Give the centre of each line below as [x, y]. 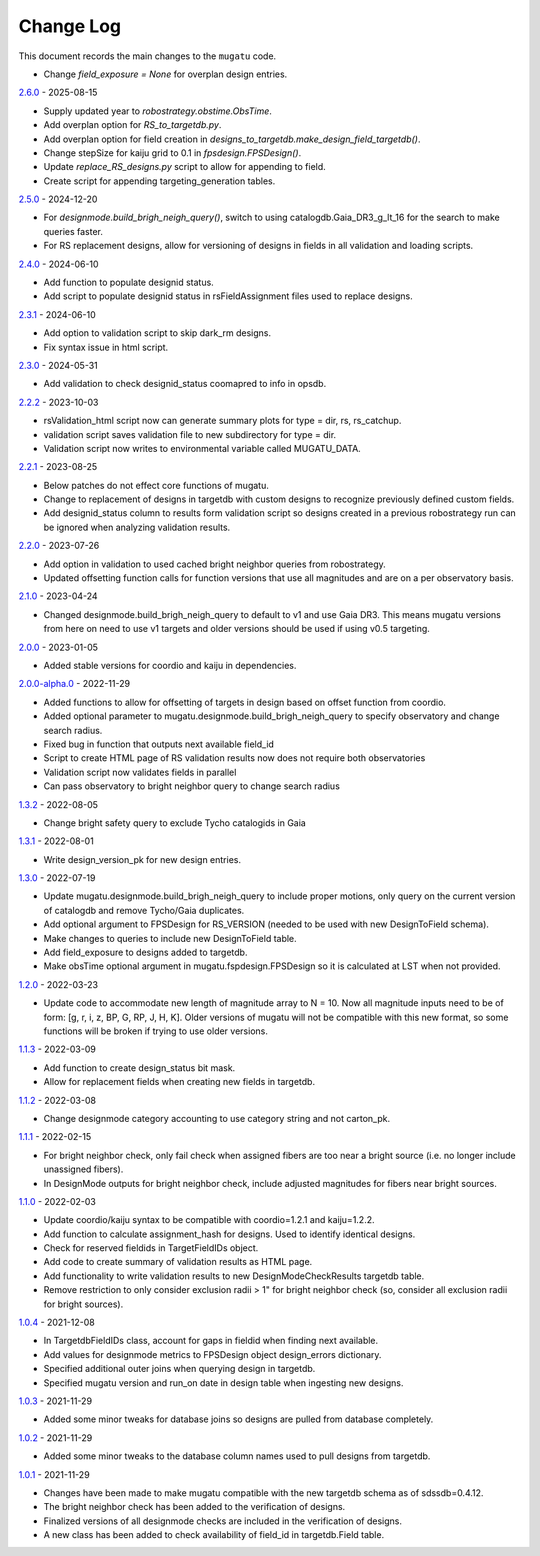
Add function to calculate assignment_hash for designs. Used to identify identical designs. [229, 1234]
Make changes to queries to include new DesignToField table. [170, 938]
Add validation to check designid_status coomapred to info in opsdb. [185, 384]
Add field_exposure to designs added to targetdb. [145, 952]
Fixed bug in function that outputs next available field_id [159, 744]
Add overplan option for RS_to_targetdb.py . [132, 125]
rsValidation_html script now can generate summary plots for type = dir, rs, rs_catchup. [222, 421]
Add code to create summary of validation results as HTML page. [178, 1262]
